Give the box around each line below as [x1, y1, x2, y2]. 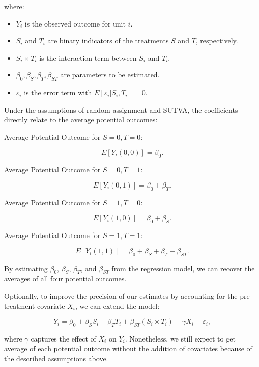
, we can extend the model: [75, 300, 160, 311]
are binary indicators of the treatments [47, 35, 169, 46]
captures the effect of [31, 333, 96, 344]
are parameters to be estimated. [60, 69, 160, 80]
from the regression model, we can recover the [111, 263, 255, 273]
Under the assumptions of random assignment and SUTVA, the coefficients [4, 104, 238, 115]
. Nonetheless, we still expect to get [125, 333, 236, 344]
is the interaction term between [39, 52, 137, 63]
